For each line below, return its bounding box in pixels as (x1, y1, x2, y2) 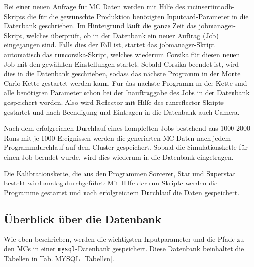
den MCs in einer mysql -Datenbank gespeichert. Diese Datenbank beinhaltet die (4, 244, 244, 254)
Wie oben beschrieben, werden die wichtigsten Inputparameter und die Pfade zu (4, 234, 244, 244)
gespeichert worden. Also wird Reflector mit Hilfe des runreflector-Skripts (4, 97, 224, 107)
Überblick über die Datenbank (4, 211, 161, 226)
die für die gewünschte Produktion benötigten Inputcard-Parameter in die (27, 11, 249, 21)
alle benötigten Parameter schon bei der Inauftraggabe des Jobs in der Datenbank (4, 87, 250, 98)
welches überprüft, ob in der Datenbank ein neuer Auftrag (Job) (26, 30, 219, 40)
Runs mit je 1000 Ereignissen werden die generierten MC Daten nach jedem (4, 132, 231, 143)
